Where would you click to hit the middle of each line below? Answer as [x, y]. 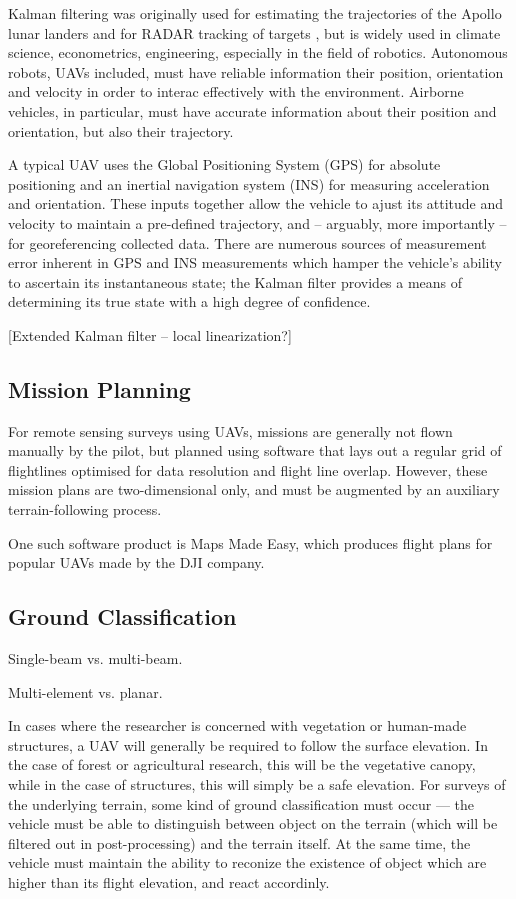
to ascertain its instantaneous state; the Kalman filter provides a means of [235, 281]
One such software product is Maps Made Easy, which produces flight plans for [250, 542]
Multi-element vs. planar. [85, 691]
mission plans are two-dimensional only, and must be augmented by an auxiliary [254, 489]
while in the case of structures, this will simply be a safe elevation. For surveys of [257, 784]
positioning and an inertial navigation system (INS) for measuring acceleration [249, 183]
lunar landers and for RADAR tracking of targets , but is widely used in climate [254, 32]
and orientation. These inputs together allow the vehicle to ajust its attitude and [256, 203]
